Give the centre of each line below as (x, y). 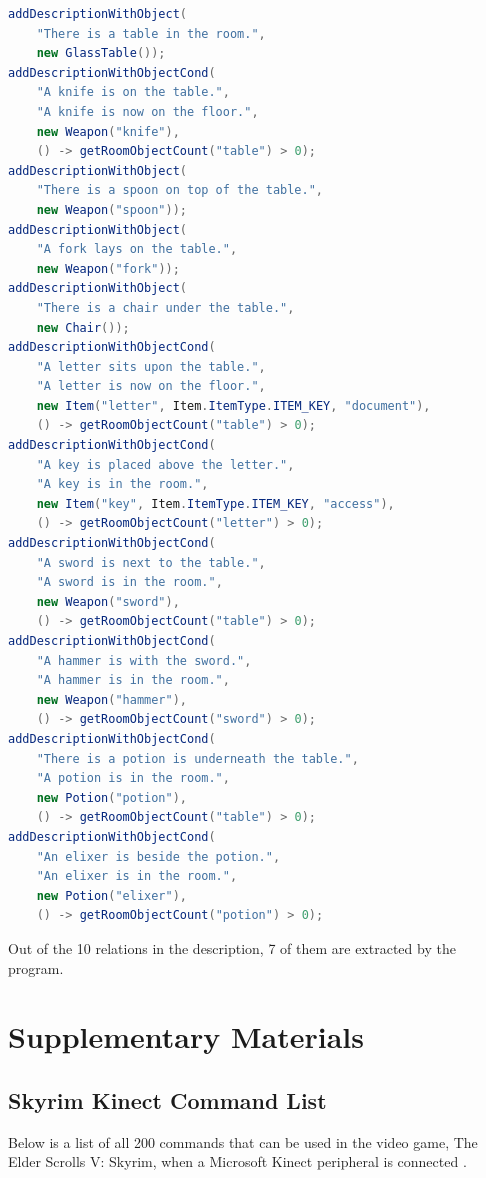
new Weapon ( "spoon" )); (112, 209)
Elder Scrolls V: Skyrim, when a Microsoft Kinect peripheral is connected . (237, 1161)
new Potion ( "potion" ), (112, 797)
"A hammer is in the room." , (133, 680)
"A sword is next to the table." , (151, 562)
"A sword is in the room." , (129, 582)
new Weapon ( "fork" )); (108, 268)
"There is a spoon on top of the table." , (180, 190)
